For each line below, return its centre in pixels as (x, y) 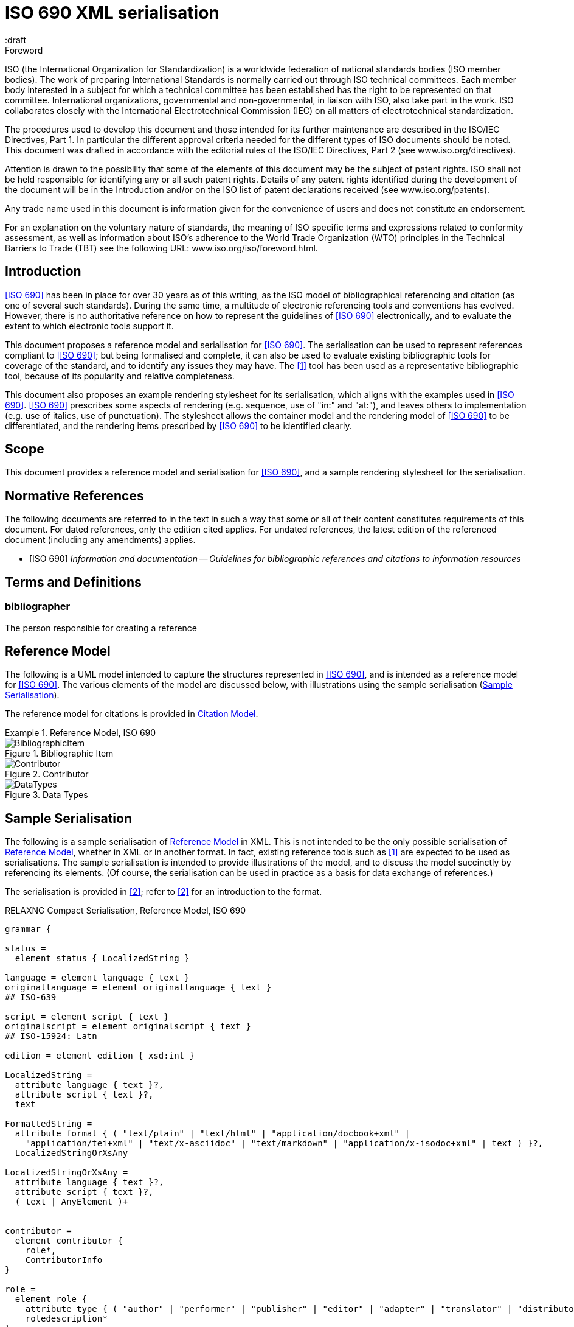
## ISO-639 (31, 997)
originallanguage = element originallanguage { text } (138, 988)
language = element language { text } (97, 978)
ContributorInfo (64, 1260)
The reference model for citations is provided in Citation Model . (132, 714)
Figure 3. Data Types (47, 795)
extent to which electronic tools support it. (89, 326)
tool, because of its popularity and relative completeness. (120, 376)
